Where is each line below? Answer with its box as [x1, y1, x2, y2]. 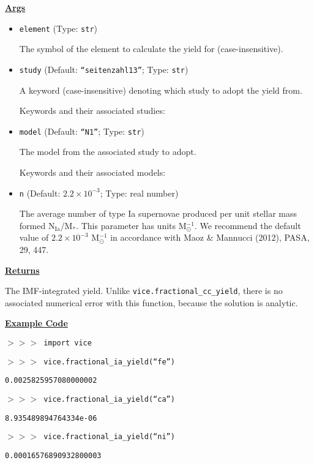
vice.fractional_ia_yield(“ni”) [43, 432, 175, 442]
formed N [19, 219, 55, 231]
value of [19, 231, 49, 244]
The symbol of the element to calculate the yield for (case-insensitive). [19, 42, 283, 55]
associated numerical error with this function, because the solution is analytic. [5, 296, 298, 309]
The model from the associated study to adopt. [19, 145, 196, 158]
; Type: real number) [100, 186, 179, 199]
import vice [43, 339, 92, 347]
